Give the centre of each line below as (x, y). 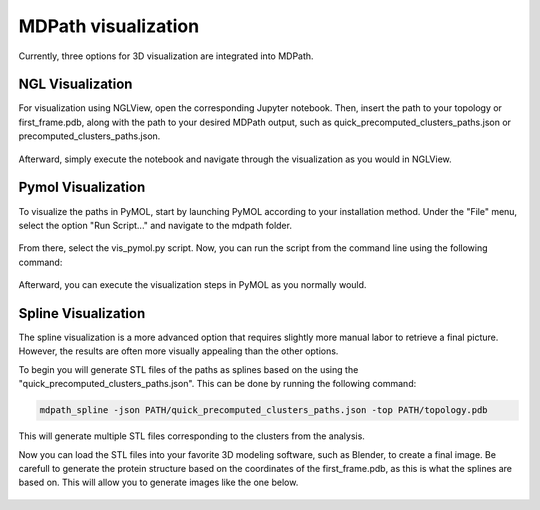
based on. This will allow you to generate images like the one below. (158, 482)
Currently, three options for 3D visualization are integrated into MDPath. (166, 56)
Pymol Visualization (82, 187)
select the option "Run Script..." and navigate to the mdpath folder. (155, 225)
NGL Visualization (75, 84)
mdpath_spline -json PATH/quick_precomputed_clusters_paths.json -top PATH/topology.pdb (264, 410)
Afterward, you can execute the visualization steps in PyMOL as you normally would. (192, 285)
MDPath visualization (109, 26)
